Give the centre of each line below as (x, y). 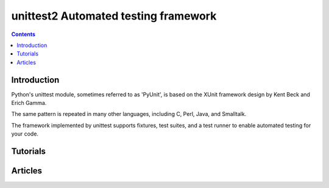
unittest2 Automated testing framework (114, 16)
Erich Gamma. (29, 103)
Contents (23, 34)
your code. (25, 134)
